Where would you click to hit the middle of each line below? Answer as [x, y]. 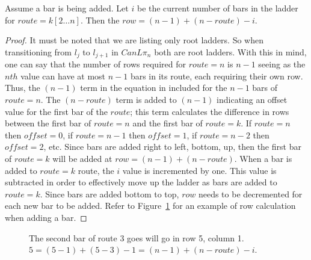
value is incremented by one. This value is [199, 170]
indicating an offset [252, 100]
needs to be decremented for [250, 193]
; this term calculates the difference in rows [210, 111]
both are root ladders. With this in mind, [230, 51]
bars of [265, 88]
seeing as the [282, 64]
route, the [96, 170]
